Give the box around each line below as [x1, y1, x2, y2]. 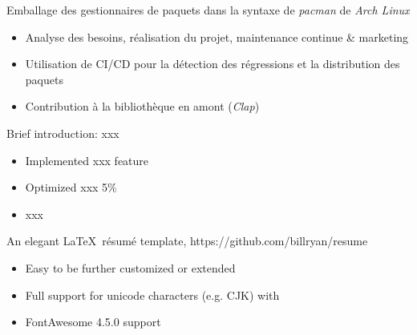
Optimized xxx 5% [25, 179, 117, 196]
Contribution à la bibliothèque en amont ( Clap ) [25, 98, 260, 115]
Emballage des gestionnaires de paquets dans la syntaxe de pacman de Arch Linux [6, 2, 410, 18]
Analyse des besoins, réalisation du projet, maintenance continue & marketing [25, 28, 409, 45]
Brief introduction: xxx [6, 124, 119, 141]
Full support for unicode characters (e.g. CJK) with [25, 286, 280, 303]
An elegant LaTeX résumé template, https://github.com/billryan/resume [6, 232, 368, 249]
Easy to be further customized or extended [25, 259, 236, 276]
